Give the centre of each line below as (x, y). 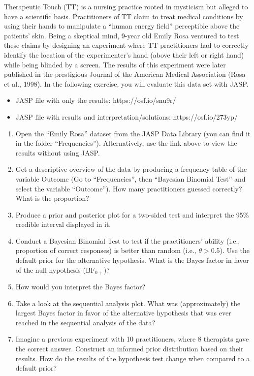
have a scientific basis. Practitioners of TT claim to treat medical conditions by (124, 16)
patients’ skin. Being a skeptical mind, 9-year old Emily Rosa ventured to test (122, 35)
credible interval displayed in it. (63, 224)
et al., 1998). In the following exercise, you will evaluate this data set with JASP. (126, 83)
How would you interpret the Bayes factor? (80, 287)
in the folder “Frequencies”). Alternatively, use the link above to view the (126, 143)
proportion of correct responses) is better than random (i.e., (106, 250)
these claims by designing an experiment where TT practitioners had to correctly (126, 45)
